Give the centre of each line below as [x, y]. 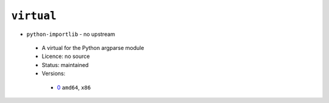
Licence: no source [66, 56]
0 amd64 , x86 [74, 87]
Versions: [54, 74]
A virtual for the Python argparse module [93, 48]
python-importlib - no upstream [71, 34]
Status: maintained [65, 65]
